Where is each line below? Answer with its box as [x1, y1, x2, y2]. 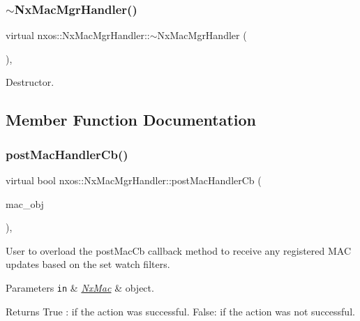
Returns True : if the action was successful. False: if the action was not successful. [6, 304, 355, 318]
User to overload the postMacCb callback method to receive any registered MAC [6, 243, 352, 257]
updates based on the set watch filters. [6, 257, 170, 271]
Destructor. [6, 75, 54, 89]
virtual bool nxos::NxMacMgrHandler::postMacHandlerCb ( [6, 173, 262, 187]
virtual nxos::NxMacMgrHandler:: [6, 28, 150, 43]
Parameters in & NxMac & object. [6, 280, 154, 294]
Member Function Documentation [6, 109, 257, 130]
